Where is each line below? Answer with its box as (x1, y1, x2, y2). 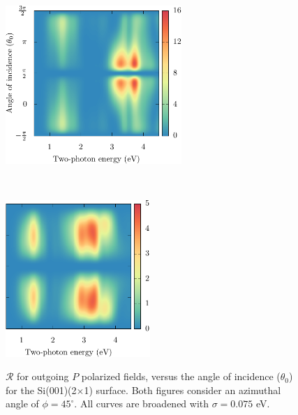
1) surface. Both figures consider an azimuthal (84, 382, 281, 397)
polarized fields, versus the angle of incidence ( (81, 369, 281, 384)
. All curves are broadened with (74, 396, 209, 411)
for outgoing (17, 369, 69, 384)
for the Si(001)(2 (6, 382, 77, 397)
